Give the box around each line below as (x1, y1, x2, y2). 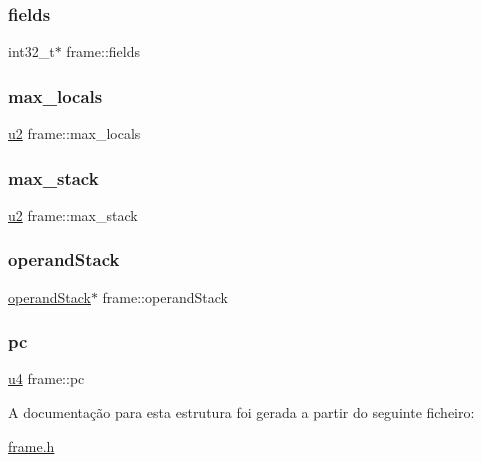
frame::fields (66, 41, 140, 62)
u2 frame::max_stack (8, 204, 138, 225)
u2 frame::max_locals (8, 123, 141, 144)
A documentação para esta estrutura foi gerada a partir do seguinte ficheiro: (8, 402, 475, 423)
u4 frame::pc (8, 368, 85, 389)
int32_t (8, 41, 55, 62)
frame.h (8, 435, 55, 456)
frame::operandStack (102, 286, 228, 307)
